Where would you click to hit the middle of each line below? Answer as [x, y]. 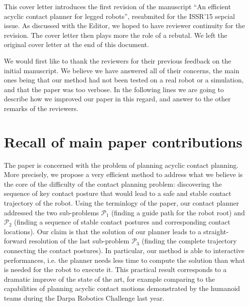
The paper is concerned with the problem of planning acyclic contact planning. [121, 165]
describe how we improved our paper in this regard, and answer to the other [117, 99]
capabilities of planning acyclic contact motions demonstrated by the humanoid [122, 288]
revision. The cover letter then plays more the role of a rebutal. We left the [116, 35]
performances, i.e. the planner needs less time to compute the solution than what [124, 260]
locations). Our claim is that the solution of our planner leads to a [103, 231]
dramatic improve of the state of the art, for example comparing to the [109, 279]
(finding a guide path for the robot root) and [178, 212]
